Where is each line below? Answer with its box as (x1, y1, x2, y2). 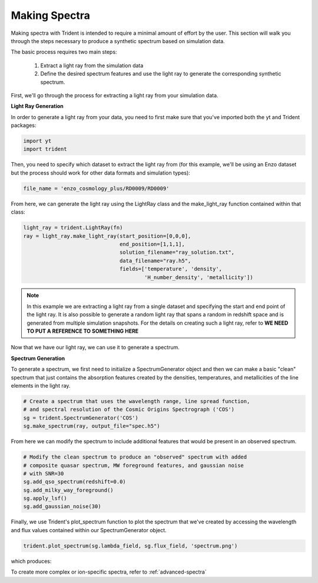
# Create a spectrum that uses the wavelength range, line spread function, (23, 398, 250, 404)
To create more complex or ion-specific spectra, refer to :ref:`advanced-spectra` (11, 568, 207, 575)
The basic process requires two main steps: (11, 48, 117, 55)
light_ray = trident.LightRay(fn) (23, 224, 123, 231)
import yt (23, 137, 52, 145)
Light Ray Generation (11, 103, 64, 110)
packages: (11, 122, 37, 129)
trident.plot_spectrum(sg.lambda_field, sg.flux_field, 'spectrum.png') (23, 542, 238, 549)
